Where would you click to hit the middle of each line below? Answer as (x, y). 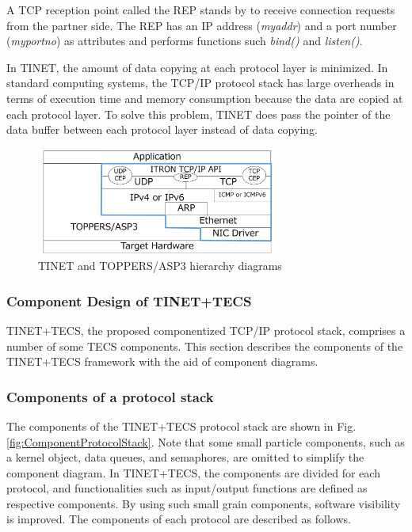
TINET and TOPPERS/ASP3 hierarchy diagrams (160, 266)
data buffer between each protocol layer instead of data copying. (162, 129)
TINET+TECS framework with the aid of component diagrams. (162, 361)
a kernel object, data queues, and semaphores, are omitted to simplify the (185, 457)
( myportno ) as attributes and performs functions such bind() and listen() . (185, 41)
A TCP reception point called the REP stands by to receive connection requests (201, 9)
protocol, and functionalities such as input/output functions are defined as (187, 488)
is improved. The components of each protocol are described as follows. (179, 519)
